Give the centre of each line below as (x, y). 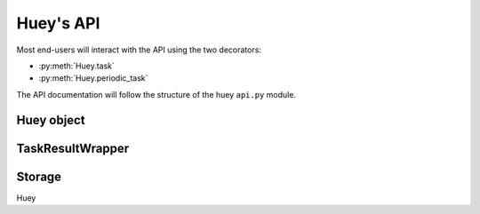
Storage (39, 176)
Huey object (51, 120)
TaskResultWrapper (73, 148)
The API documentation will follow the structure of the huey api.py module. (156, 94)
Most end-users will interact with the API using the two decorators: (139, 50)
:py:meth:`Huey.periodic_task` (93, 78)
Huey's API (58, 23)
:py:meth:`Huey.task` (77, 66)
